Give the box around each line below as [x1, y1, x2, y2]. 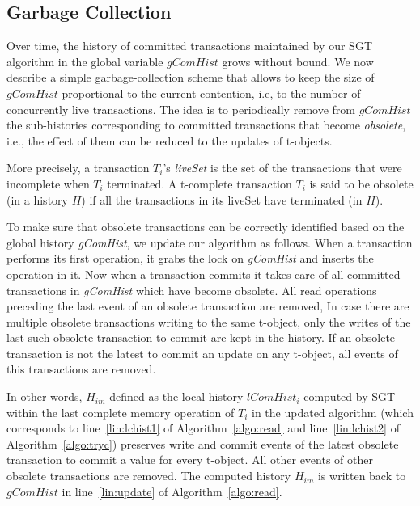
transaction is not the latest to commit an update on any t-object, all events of [6, 344, 398, 361]
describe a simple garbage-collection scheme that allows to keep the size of [6, 69, 375, 86]
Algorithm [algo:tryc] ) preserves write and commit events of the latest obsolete [6, 435, 399, 452]
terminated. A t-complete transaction [107, 175, 292, 192]
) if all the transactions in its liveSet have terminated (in [81, 191, 363, 208]
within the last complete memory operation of [6, 403, 235, 420]
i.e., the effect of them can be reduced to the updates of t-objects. [6, 132, 333, 149]
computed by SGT [303, 388, 396, 405]
